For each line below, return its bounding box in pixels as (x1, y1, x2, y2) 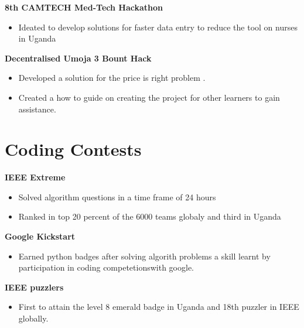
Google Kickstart (5, 230, 76, 242)
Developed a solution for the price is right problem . (18, 71, 206, 84)
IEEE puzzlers (5, 281, 64, 293)
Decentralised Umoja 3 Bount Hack (5, 52, 152, 64)
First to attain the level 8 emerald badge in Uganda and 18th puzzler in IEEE (18, 300, 299, 313)
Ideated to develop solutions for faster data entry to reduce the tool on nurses (18, 20, 298, 33)
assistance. (18, 102, 56, 115)
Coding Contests (5, 137, 142, 161)
